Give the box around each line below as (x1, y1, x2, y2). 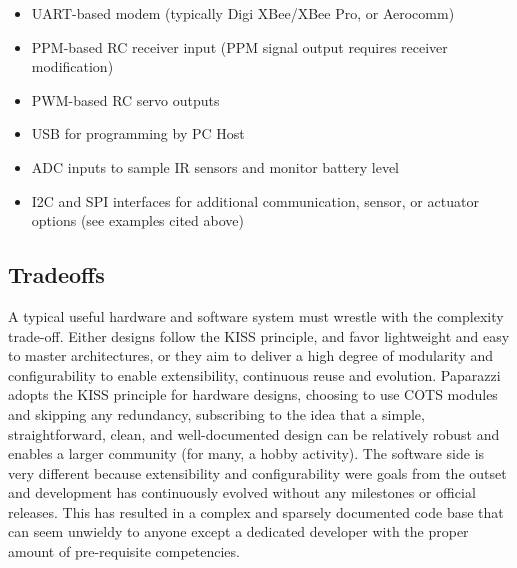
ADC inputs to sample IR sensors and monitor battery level (31, 156, 400, 177)
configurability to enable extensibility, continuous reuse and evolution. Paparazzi (8, 364, 501, 385)
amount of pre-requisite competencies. (8, 541, 240, 562)
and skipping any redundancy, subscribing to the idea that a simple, (8, 403, 425, 424)
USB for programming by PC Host (31, 123, 245, 144)
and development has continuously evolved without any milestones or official (8, 482, 476, 503)
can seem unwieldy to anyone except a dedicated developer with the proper (8, 521, 469, 542)
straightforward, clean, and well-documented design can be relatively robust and (8, 423, 500, 444)
